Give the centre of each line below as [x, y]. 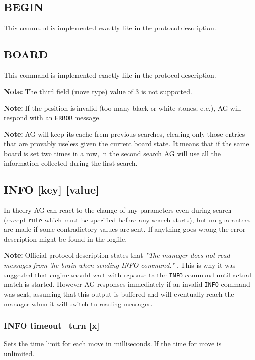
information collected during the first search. [71, 163]
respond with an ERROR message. [52, 117]
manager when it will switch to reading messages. [78, 303]
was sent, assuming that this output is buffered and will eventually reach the [119, 293]
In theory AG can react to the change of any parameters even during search [118, 210]
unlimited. [19, 353]
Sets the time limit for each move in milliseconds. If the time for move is [113, 344]
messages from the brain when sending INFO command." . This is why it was [120, 265]
